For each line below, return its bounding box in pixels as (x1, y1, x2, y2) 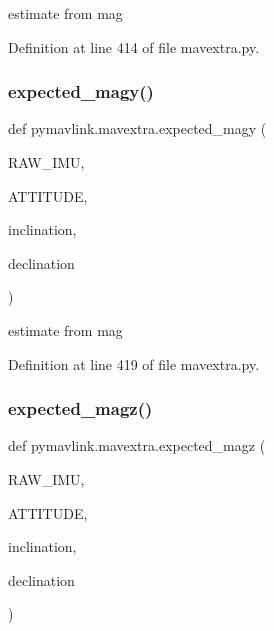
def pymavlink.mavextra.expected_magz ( (8, 435, 266, 456)
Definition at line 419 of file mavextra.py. (8, 353, 260, 374)
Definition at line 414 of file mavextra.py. (8, 36, 260, 57)
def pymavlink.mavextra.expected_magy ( (8, 118, 267, 139)
